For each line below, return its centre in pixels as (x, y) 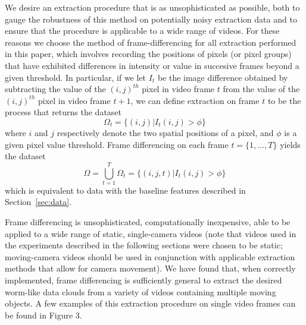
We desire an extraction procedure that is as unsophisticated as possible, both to (152, 7)
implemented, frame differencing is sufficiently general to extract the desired (143, 280)
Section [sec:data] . (38, 202)
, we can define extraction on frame (195, 100)
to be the (284, 100)
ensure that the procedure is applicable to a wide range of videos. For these (142, 31)
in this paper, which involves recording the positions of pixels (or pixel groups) (148, 54)
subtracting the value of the (55, 89)
